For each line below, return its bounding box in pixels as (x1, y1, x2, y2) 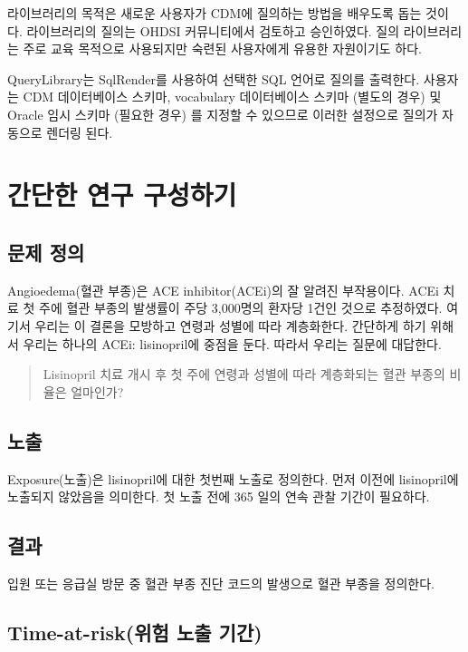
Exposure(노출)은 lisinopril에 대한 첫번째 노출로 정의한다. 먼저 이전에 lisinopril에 (7, 469, 459, 488)
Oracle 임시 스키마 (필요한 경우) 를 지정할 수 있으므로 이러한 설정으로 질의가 (7, 104, 438, 123)
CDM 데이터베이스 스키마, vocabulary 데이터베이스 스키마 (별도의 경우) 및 (23, 87, 442, 106)
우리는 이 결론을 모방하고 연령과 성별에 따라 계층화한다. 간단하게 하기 (34, 316, 426, 335)
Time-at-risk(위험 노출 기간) (7, 618, 263, 646)
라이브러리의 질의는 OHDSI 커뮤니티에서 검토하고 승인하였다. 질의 (26, 21, 400, 40)
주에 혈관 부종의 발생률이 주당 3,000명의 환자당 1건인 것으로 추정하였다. (39, 298, 443, 317)
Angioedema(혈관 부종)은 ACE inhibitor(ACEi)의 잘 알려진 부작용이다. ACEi (7, 280, 439, 299)
